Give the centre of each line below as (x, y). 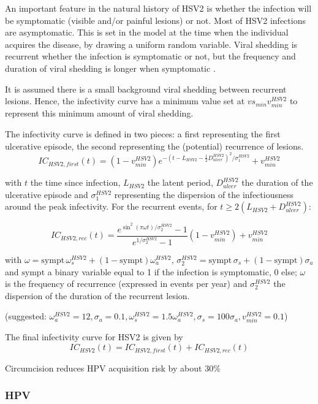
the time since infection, (75, 182)
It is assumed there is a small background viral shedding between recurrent (146, 89)
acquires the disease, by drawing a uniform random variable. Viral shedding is (151, 44)
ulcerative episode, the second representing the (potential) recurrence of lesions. (154, 146)
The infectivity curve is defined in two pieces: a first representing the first (143, 133)
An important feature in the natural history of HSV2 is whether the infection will (158, 8)
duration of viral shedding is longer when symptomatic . (110, 68)
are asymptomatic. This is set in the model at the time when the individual (147, 32)
